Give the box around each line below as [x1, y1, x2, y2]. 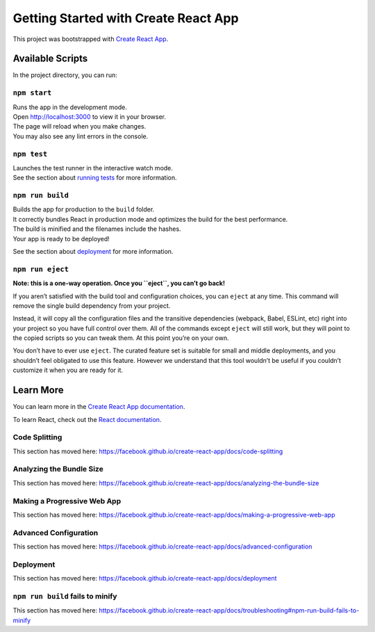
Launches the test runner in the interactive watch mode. [12, 163, 174, 172]
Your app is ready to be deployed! [12, 234, 110, 243]
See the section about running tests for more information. [12, 174, 177, 182]
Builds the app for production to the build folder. [12, 205, 155, 213]
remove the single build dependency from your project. [12, 301, 171, 309]
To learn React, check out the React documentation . [12, 415, 162, 423]
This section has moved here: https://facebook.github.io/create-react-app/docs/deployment [12, 574, 277, 583]
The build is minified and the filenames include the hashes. [12, 225, 181, 233]
